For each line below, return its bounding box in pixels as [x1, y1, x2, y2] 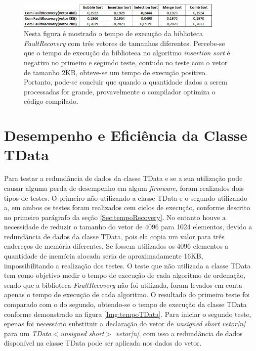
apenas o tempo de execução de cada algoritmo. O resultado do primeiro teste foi [4, 289, 250, 300]
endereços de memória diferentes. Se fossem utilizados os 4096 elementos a [4, 241, 229, 251]
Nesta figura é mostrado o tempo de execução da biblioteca [24, 28, 203, 39]
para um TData [4, 328, 51, 338]
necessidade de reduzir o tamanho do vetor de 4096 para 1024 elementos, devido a [4, 221, 253, 232]
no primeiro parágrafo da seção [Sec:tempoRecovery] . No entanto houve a [4, 212, 226, 222]
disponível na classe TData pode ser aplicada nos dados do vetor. [4, 338, 202, 348]
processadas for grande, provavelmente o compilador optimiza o [24, 86, 215, 96]
